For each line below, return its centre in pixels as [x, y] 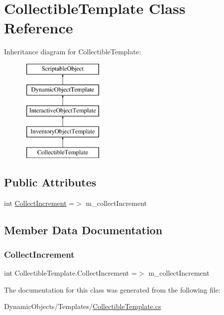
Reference [39, 28]
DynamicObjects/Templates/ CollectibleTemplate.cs [83, 306]
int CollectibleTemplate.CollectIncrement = [70, 273]
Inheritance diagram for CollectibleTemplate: [73, 52]
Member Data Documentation [83, 230]
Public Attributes [50, 182]
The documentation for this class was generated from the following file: [112, 289]
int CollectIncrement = [39, 203]
